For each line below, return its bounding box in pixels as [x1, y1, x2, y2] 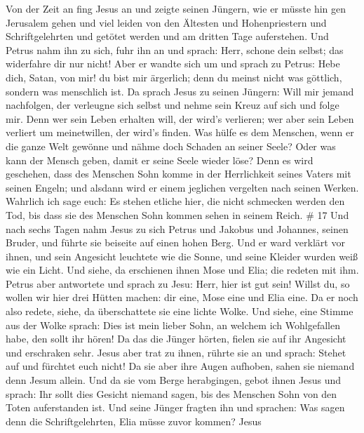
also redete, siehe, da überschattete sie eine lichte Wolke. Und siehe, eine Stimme [6, 304, 353, 319]
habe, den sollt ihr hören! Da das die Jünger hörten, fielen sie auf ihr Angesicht [6, 331, 346, 346]
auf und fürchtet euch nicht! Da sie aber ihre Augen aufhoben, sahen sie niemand [6, 359, 355, 373]
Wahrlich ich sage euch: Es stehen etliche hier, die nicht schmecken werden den [6, 194, 345, 208]
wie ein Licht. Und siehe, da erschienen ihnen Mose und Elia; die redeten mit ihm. [6, 262, 359, 277]
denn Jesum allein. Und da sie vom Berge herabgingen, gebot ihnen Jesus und [6, 373, 342, 387]
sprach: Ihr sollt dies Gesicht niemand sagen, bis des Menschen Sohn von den [6, 386, 337, 401]
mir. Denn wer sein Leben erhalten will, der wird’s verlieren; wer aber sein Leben [6, 111, 354, 126]
